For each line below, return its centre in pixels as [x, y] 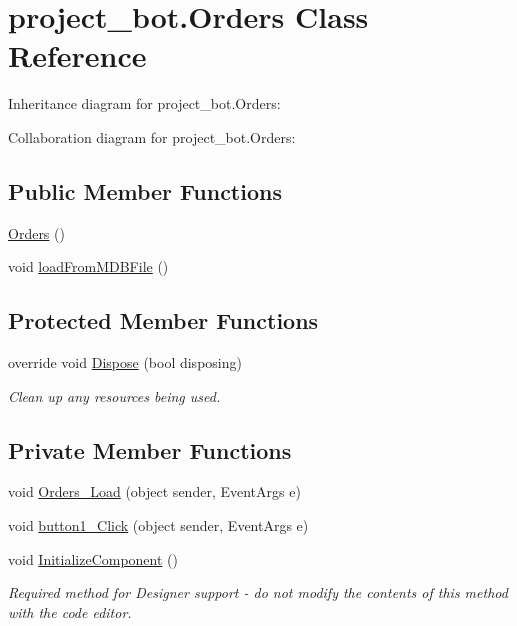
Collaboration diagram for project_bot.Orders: [152, 136]
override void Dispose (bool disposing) [125, 362]
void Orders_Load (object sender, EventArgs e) [154, 491]
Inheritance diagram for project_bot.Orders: [144, 103]
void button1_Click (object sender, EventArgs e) [158, 525]
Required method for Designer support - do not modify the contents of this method [258, 592]
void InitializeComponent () [93, 558]
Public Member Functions [145, 190]
